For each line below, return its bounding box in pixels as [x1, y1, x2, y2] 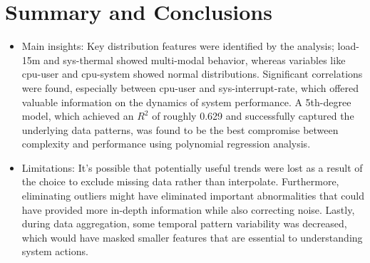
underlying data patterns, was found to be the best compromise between [21, 122, 339, 137]
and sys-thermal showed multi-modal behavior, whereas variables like [43, 52, 346, 67]
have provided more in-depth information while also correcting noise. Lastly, [21, 202, 355, 217]
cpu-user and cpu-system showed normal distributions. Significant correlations [21, 66, 363, 81]
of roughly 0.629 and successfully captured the [152, 108, 354, 123]
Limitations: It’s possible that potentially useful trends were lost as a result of [21, 160, 363, 175]
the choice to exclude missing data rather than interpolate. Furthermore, [21, 174, 339, 189]
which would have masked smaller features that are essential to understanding [21, 230, 363, 244]
